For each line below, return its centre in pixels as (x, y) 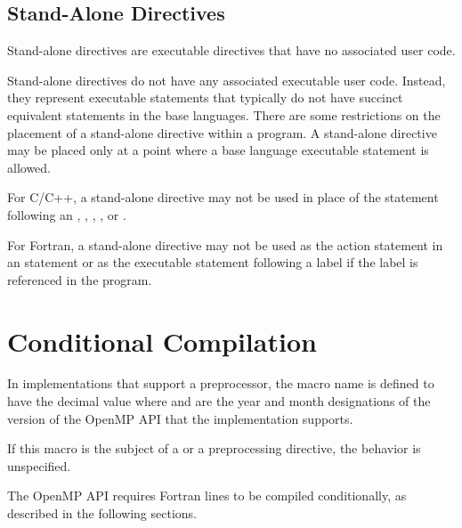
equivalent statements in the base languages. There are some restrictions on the (224, 114)
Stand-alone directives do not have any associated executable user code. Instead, (227, 80)
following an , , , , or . (67, 214)
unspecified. (39, 465)
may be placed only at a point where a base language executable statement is (218, 150)
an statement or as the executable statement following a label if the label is (213, 262)
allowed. (29, 167)
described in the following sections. (102, 513)
